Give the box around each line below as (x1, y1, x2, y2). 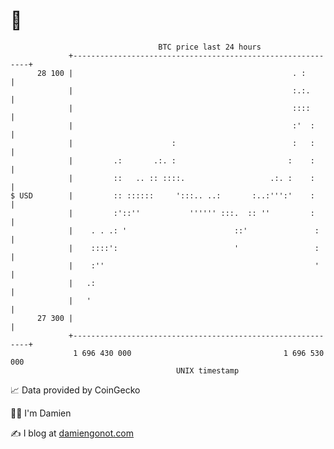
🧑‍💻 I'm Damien (10, 407, 72, 419)
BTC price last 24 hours (158, 42, 262, 52)
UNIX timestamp (175, 365, 240, 376)
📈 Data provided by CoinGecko (10, 384, 141, 396)
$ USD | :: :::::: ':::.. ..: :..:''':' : (10, 190, 315, 201)
